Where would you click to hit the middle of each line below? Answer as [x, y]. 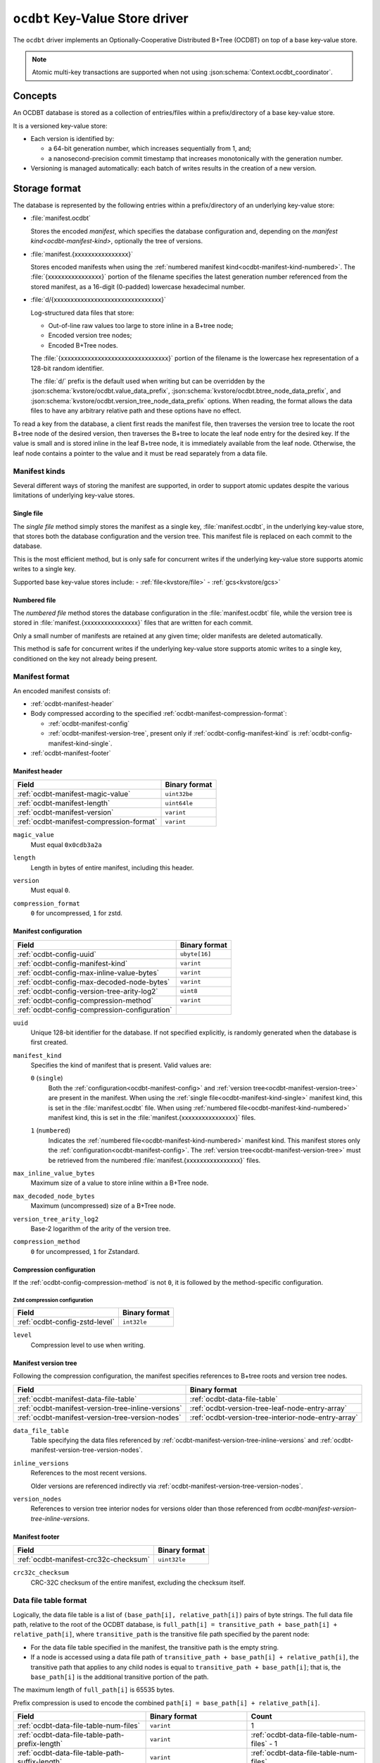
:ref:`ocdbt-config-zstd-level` [66, 1322]
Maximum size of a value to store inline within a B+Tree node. [120, 1183]
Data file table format [50, 1601]
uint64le [179, 803]
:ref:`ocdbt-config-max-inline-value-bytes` [88, 972]
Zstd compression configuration [53, 1300]
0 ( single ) [47, 1078]
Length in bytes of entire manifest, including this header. [112, 867]
